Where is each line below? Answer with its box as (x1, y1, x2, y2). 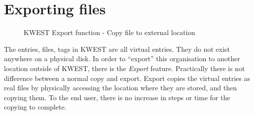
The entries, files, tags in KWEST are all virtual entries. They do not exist (4, 43, 230, 54)
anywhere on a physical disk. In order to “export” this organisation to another (4, 53, 240, 64)
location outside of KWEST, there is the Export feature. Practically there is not (4, 63, 245, 73)
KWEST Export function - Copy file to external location (24, 27, 195, 38)
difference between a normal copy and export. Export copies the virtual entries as (4, 73, 250, 83)
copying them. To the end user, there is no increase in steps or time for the (4, 92, 230, 102)
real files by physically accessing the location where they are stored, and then (4, 82, 237, 93)
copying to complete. (4, 102, 66, 112)
